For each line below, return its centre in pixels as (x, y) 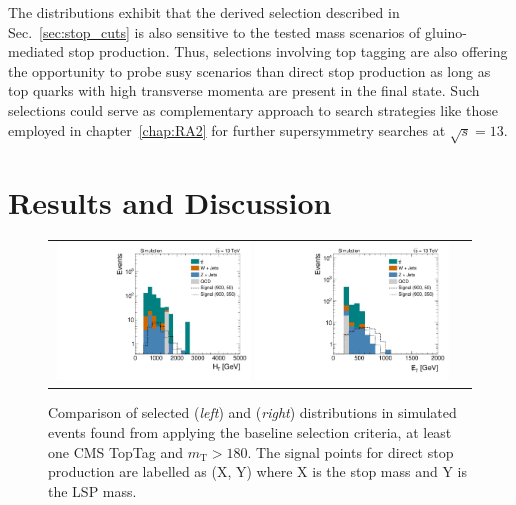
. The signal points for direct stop (350, 451)
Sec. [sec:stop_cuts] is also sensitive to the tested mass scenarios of (214, 31)
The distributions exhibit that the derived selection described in (204, 12)
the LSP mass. (92, 490)
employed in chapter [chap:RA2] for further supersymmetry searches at (227, 129)
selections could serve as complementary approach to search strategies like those (253, 109)
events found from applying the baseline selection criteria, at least (250, 432)
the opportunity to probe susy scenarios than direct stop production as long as (249, 70)
